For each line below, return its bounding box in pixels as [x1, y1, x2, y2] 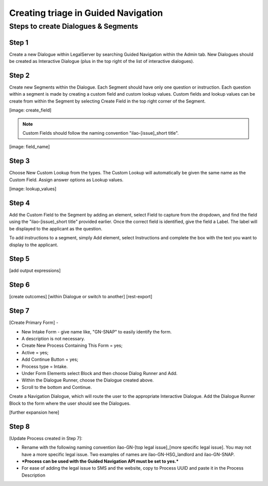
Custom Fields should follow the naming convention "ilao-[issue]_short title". [22, 130, 179, 136]
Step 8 [9, 422, 30, 431]
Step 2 [9, 71, 30, 79]
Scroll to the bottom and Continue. [21, 384, 92, 390]
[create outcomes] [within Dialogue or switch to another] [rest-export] [9, 294, 152, 300]
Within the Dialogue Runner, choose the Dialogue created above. [21, 377, 154, 383]
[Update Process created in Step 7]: [9, 435, 83, 441]
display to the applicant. [9, 242, 59, 248]
